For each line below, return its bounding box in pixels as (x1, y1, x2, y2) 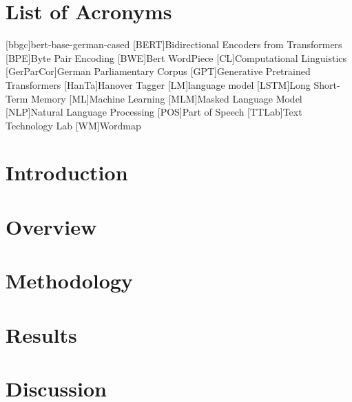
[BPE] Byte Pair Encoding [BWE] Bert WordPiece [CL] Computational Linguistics (6, 50, 347, 65)
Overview (6, 212, 97, 240)
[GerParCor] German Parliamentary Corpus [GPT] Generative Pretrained (6, 64, 311, 78)
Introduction (6, 158, 128, 187)
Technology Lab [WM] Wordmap (6, 118, 141, 132)
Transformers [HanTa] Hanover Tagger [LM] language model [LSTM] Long (6, 77, 311, 92)
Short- (313, 77, 340, 92)
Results (6, 320, 77, 348)
